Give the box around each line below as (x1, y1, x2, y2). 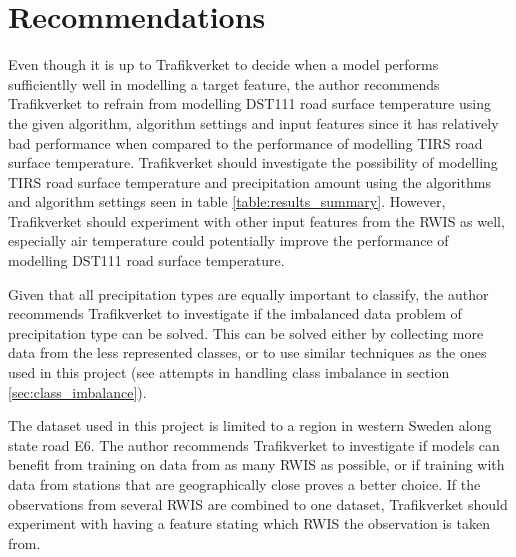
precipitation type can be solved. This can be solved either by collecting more (8, 322, 484, 343)
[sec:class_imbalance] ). (8, 381, 147, 402)
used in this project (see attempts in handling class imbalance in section (8, 362, 450, 383)
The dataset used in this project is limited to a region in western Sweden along (8, 415, 492, 436)
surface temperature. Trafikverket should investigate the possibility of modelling (8, 152, 498, 173)
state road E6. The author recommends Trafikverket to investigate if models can (8, 434, 500, 455)
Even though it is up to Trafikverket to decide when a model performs (8, 54, 439, 75)
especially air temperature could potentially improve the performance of (8, 230, 449, 251)
